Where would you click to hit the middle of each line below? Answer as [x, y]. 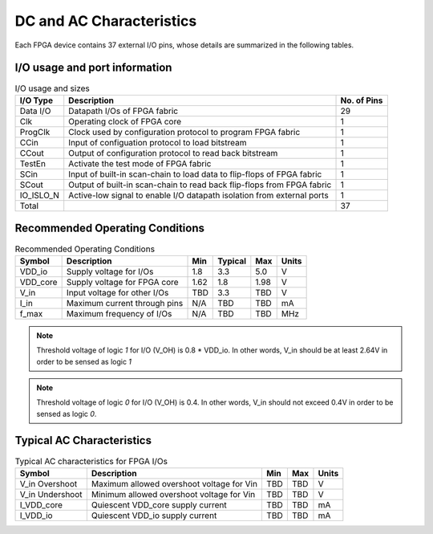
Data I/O [35, 111]
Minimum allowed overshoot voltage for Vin [173, 494]
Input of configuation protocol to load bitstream [158, 142]
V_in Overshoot [49, 483]
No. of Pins [362, 100]
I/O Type [36, 100]
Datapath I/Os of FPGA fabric [123, 111]
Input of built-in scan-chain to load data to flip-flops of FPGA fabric [195, 174]
